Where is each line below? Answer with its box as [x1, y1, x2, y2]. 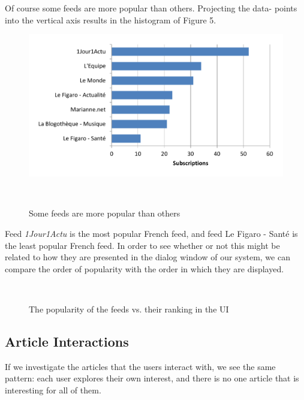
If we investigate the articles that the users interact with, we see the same [5, 360, 276, 372]
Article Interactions [5, 332, 129, 350]
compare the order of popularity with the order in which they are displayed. [5, 262, 284, 275]
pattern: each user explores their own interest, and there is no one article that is [5, 372, 299, 384]
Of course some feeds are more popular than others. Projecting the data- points [5, 2, 297, 14]
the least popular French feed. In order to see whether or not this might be [5, 239, 280, 251]
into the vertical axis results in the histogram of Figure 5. [5, 13, 216, 26]
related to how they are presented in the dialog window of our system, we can [5, 251, 290, 263]
